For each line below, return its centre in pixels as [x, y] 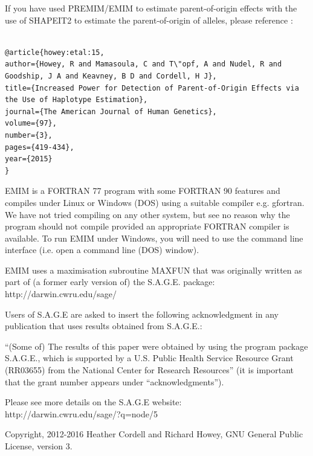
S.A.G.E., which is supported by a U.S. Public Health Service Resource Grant [149, 358]
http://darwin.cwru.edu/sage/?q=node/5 [81, 413]
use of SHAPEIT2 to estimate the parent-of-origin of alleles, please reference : [149, 20]
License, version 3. [39, 446]
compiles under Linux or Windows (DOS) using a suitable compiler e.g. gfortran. [155, 202]
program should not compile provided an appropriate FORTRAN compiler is [147, 226]
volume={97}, [31, 124]
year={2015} [29, 159]
